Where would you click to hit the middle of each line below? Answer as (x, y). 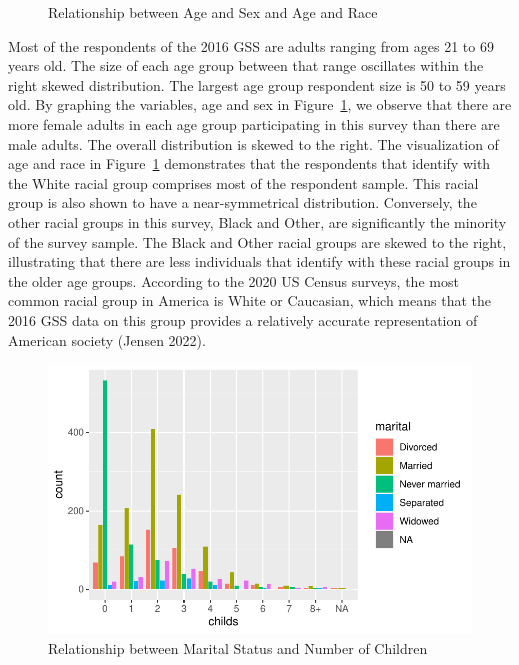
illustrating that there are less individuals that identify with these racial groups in (259, 261)
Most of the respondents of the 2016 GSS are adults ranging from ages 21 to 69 (251, 45)
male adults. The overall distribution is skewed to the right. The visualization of (253, 143)
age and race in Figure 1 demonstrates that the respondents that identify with (249, 163)
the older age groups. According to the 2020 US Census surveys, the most (233, 280)
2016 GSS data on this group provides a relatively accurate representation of (243, 319)
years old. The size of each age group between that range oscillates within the (246, 65)
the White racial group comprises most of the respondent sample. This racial (243, 182)
